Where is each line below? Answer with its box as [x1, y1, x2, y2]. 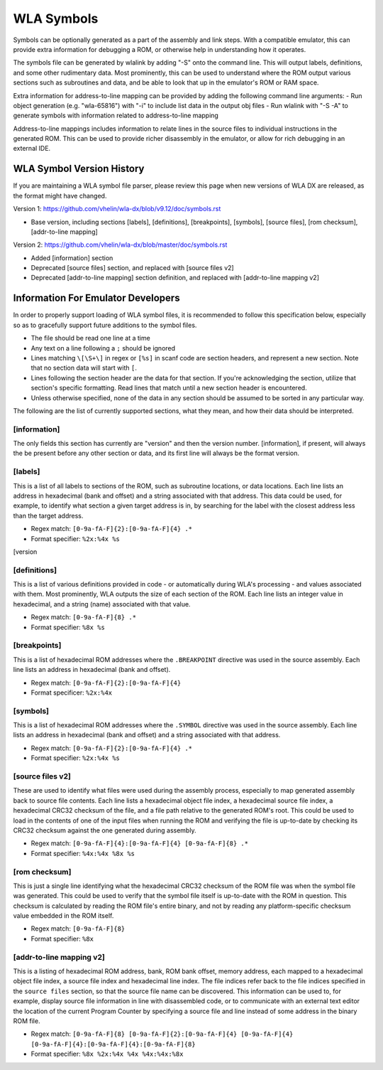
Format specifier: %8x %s [30, 623, 106, 631]
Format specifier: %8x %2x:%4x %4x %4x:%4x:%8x [30, 1049, 184, 1059]
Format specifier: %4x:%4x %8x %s [30, 849, 135, 857]
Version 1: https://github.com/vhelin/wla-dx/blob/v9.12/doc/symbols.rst [13, 205, 221, 213]
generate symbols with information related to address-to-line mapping [13, 111, 219, 120]
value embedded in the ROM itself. [13, 911, 114, 920]
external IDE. [13, 144, 51, 153]
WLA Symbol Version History [13, 163, 145, 175]
